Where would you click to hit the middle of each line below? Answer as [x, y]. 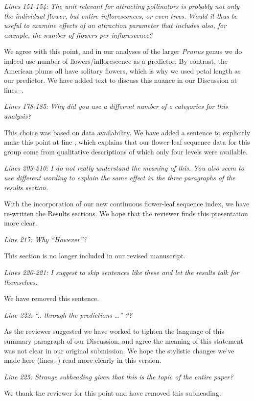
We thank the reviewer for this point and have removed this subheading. [113, 393]
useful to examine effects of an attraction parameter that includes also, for [115, 25]
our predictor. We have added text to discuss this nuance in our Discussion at [121, 80]
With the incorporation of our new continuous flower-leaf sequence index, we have [127, 204]
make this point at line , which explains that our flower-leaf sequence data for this [127, 142]
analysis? [18, 115]
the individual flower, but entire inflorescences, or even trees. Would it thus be [121, 15]
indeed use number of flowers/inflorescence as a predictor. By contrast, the [116, 61]
